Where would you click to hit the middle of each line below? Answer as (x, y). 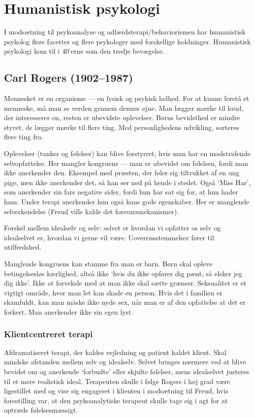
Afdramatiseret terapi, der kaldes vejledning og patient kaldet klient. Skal (115, 352)
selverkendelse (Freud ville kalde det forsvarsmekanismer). (92, 211)
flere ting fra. (24, 137)
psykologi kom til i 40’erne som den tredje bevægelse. (84, 51)
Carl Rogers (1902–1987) (69, 78)
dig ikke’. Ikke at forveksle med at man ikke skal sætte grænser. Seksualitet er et (125, 283)
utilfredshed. (23, 247)
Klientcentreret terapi (48, 334)
